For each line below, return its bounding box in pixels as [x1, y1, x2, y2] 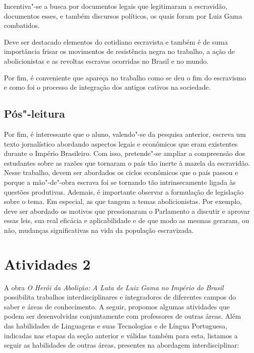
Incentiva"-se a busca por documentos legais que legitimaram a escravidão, [4, 1, 228, 11]
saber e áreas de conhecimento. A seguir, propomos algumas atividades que [4, 301, 230, 311]
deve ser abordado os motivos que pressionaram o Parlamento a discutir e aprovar [4, 205, 250, 216]
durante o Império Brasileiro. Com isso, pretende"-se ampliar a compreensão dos [4, 148, 245, 158]
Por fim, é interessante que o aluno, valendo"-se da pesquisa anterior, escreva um [4, 128, 246, 139]
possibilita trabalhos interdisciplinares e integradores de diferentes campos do [4, 292, 236, 302]
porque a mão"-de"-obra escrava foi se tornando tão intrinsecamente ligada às [4, 176, 236, 187]
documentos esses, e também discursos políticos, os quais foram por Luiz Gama [4, 10, 242, 21]
